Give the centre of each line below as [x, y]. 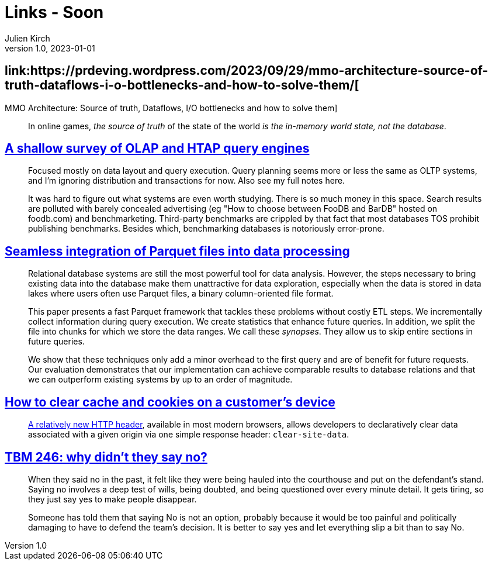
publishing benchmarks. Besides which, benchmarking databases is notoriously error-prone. [206, 229]
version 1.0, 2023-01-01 [50, 48]
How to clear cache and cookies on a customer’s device [170, 402]
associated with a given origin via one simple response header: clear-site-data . [189, 435]
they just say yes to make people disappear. [112, 499]
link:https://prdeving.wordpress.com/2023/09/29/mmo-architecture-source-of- [247, 71]
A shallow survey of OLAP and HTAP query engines [157, 149]
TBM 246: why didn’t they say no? [106, 457]
